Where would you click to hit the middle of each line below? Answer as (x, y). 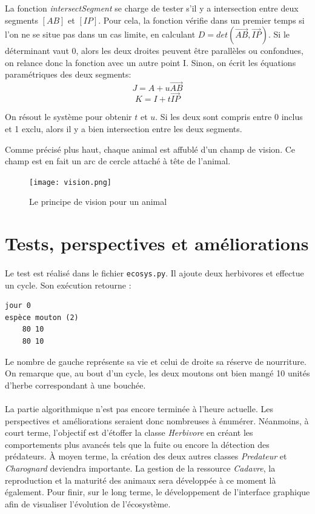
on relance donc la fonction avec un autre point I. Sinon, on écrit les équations (151, 62)
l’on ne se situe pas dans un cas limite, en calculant (100, 34)
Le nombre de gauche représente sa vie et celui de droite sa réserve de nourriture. (156, 361)
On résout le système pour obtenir (68, 117)
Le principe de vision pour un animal (98, 202)
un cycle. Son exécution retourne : (68, 285)
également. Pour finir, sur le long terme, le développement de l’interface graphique (157, 492)
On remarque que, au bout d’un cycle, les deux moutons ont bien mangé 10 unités (157, 373)
